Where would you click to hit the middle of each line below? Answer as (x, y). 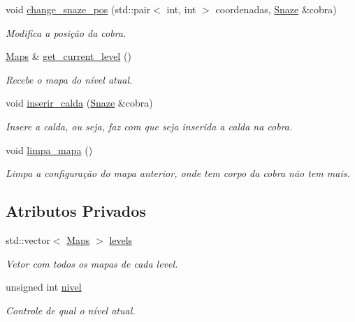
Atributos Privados (76, 211)
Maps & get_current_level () (68, 56)
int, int (181, 9)
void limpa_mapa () (49, 149)
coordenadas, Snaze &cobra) (276, 9)
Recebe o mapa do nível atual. (69, 79)
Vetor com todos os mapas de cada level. (92, 263)
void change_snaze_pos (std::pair (78, 9)
